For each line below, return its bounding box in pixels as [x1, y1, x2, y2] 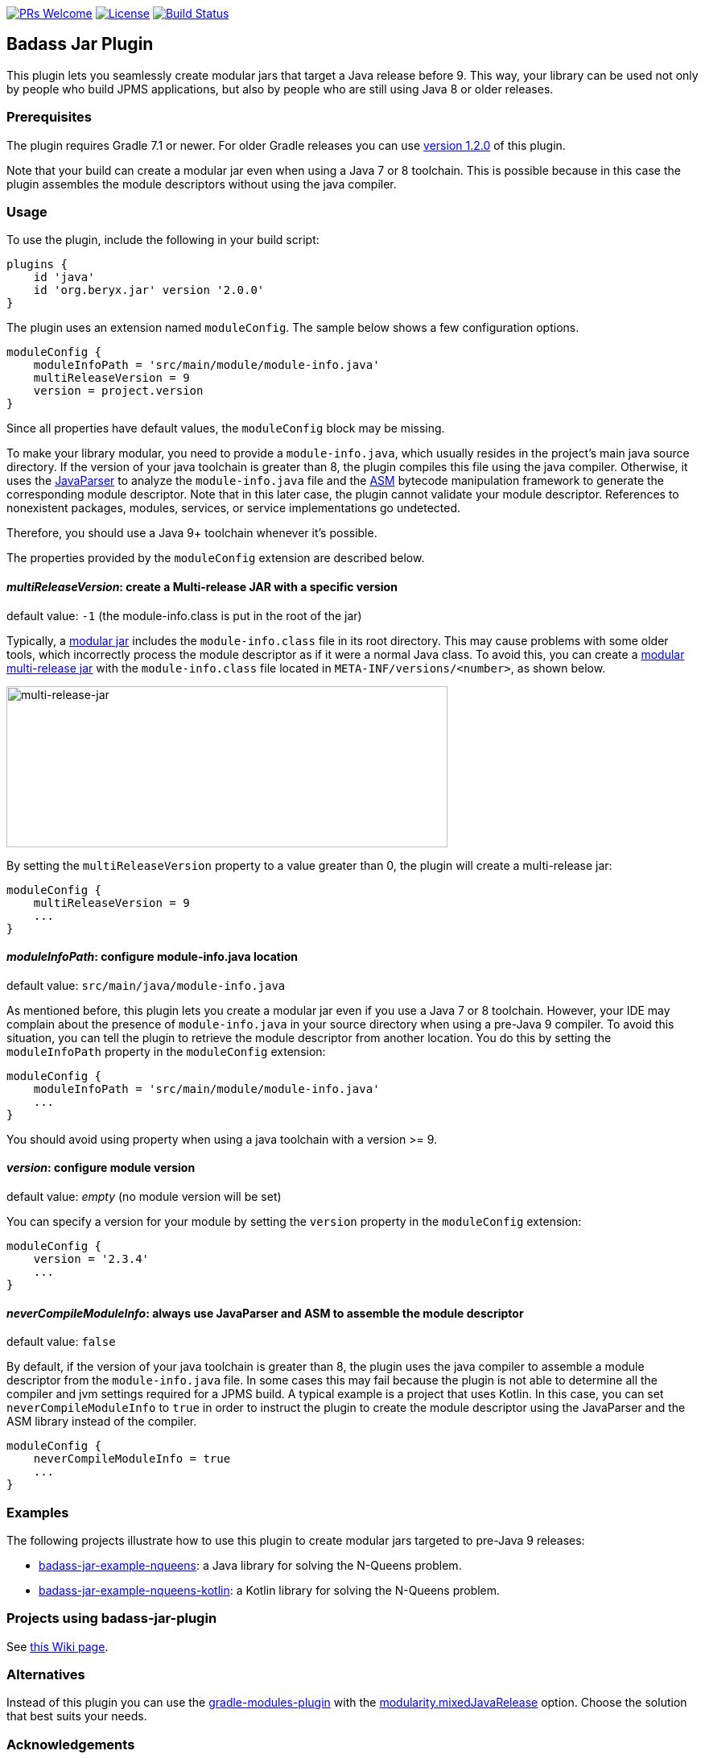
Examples [6, 1504, 69, 1521]
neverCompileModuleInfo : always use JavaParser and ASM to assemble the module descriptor [6, 1306, 524, 1320]
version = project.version [33, 384, 204, 398]
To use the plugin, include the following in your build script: [6, 233, 320, 247]
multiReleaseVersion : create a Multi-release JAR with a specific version [6, 579, 398, 594]
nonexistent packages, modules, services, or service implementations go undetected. [6, 501, 461, 515]
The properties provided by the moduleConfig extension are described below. [6, 551, 425, 565]
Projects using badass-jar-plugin [6, 1610, 217, 1627]
